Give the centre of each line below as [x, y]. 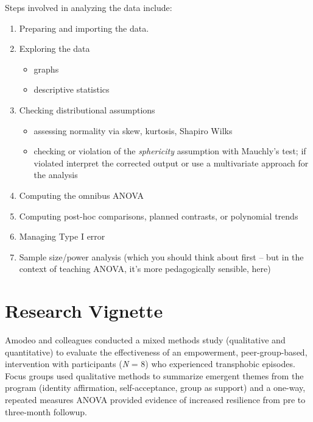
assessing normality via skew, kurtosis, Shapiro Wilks [133, 130]
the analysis [56, 175]
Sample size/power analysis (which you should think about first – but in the [161, 256]
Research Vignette [84, 311]
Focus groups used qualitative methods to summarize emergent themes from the [154, 375]
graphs [46, 69]
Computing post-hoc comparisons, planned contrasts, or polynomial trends [159, 216]
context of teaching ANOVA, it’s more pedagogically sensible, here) [145, 269]
